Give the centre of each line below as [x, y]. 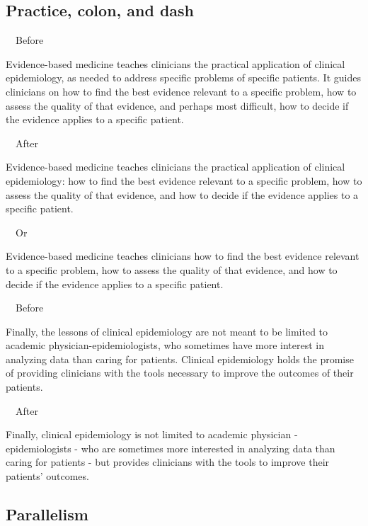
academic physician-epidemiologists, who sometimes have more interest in [165, 345]
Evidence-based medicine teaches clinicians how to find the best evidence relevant [183, 256]
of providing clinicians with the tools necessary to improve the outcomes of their [180, 373]
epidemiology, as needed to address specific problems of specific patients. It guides [183, 78]
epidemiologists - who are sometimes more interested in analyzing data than [171, 448]
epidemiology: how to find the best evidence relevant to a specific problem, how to [184, 180]
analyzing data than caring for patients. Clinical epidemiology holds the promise [180, 359]
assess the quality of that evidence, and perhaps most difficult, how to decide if [177, 105]
